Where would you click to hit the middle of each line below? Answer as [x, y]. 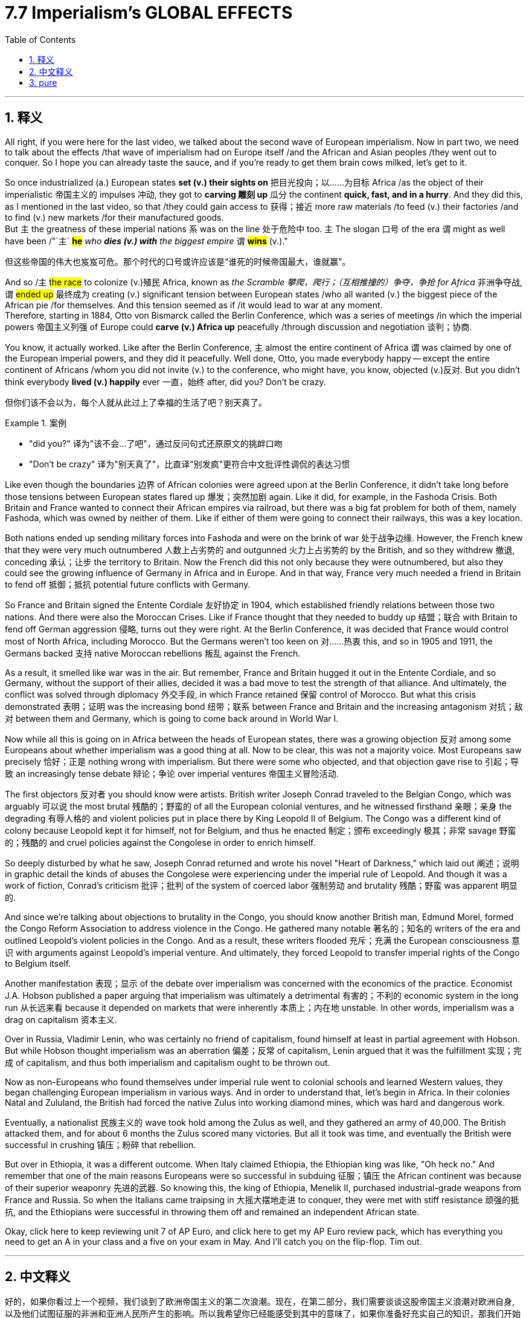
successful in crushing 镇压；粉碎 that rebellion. [101, 1144]
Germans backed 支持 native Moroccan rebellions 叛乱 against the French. [153, 653]
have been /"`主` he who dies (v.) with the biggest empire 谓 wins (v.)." [146, 241]
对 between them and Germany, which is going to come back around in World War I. [172, 718]
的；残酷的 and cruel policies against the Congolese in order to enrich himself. [160, 842]
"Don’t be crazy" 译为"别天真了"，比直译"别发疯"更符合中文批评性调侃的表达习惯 [190, 464]
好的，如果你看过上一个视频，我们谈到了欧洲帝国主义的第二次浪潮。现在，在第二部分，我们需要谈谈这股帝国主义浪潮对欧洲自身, [260, 1302]
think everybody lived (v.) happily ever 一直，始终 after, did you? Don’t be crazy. [165, 381]
